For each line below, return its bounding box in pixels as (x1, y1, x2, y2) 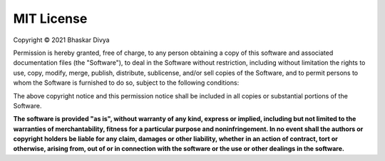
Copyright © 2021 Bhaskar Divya (13, 36, 110, 44)
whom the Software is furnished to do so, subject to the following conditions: (13, 78, 240, 87)
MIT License (13, 11, 88, 26)
